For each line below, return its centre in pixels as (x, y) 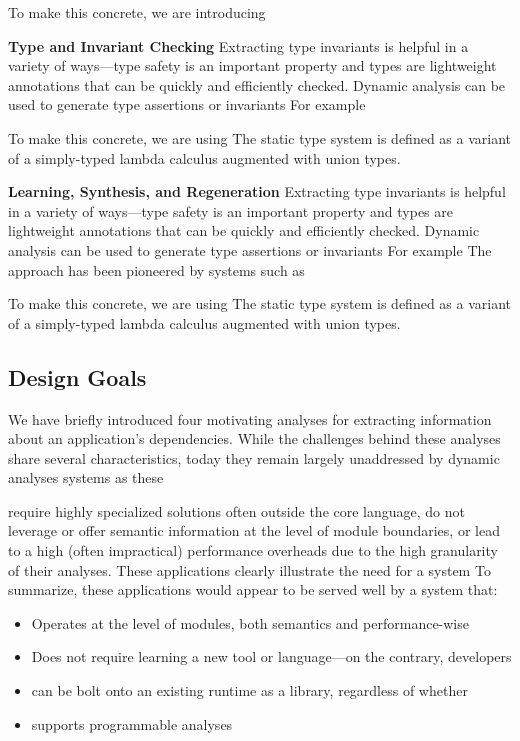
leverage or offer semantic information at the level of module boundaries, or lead (254, 530)
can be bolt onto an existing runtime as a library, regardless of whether (249, 690)
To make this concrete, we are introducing (137, 12)
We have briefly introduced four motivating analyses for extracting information (250, 418)
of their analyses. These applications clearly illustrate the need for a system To (249, 569)
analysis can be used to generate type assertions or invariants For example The (250, 249)
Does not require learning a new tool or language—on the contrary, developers (271, 656)
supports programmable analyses (132, 723)
